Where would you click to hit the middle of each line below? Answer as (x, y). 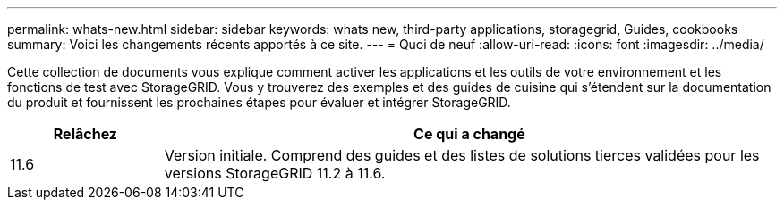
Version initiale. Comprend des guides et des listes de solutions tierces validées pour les (462, 155)
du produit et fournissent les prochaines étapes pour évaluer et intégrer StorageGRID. (259, 102)
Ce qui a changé (469, 134)
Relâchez (85, 134)
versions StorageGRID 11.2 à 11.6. (275, 173)
